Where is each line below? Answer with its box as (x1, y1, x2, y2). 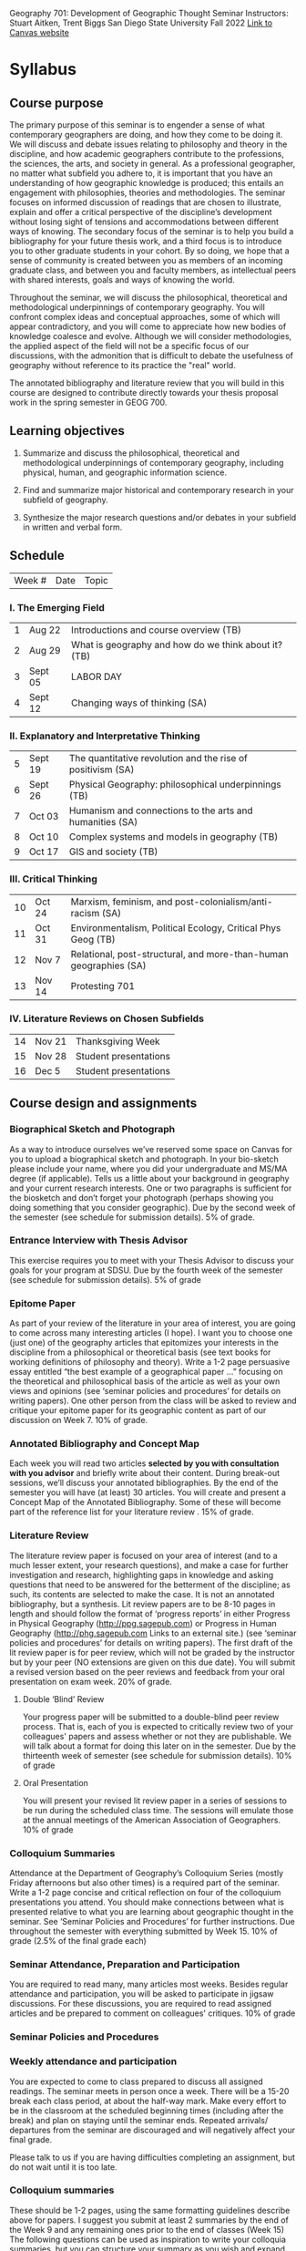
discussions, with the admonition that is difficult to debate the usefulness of (9, 350, 294, 361)
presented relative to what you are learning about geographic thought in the (9, 1905, 294, 1917)
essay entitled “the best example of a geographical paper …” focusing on (9, 1367, 284, 1378)
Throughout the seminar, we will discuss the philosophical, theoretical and (9, 292, 288, 303)
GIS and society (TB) (68, 845, 158, 858)
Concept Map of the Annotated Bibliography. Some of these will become (9, 1497, 281, 1508)
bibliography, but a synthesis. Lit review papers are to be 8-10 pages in (9, 1598, 276, 1609)
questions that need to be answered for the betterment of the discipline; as (9, 1579, 291, 1590)
